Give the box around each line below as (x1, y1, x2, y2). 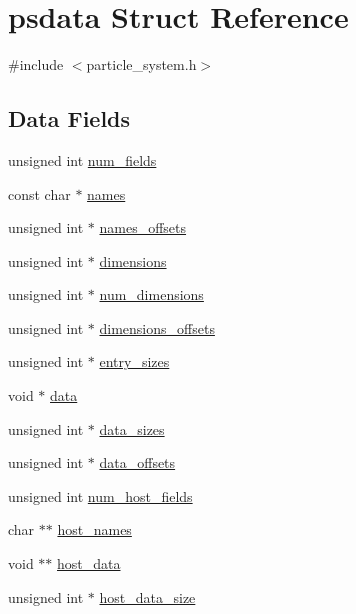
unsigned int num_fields (8, 149, 157, 170)
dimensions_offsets (99, 317, 215, 338)
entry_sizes (99, 351, 170, 372)
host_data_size (99, 586, 196, 607)
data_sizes (99, 418, 165, 439)
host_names (57, 519, 132, 540)
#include (8, 54, 64, 75)
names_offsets (99, 217, 187, 238)
